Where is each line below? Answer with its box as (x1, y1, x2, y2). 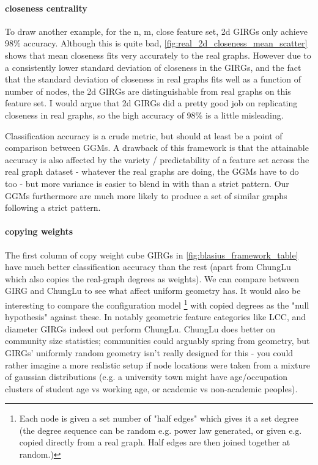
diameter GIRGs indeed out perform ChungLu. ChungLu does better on (5, 322, 276, 335)
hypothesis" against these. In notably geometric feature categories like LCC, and (5, 310, 306, 323)
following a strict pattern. (5, 201, 101, 214)
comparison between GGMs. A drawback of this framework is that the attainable (5, 141, 309, 154)
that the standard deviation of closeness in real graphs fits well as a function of (5, 73, 301, 86)
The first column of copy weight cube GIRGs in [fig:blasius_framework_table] (5, 248, 298, 261)
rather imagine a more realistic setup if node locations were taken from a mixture (5, 358, 311, 371)
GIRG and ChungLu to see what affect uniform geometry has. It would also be (5, 284, 301, 297)
